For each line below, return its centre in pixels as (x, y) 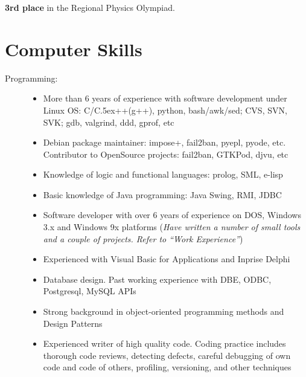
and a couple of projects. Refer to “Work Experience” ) (143, 238)
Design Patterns (73, 323)
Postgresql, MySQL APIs (90, 291)
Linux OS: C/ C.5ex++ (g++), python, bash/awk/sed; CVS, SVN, (165, 110)
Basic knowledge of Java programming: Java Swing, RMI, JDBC (162, 194)
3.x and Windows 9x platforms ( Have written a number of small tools (172, 227)
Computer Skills (74, 49)
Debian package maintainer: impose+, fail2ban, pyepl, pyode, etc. (164, 142)
